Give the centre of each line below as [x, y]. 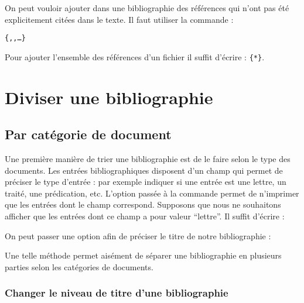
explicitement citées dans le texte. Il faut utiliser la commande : [119, 19]
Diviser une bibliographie [109, 97]
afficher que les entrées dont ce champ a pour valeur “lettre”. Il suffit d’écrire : [145, 216]
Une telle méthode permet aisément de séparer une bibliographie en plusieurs [143, 255]
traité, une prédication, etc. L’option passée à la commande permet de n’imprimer [152, 193]
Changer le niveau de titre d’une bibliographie [117, 293]
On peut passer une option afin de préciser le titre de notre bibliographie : [138, 235]
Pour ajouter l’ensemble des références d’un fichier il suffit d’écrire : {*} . [135, 56]
